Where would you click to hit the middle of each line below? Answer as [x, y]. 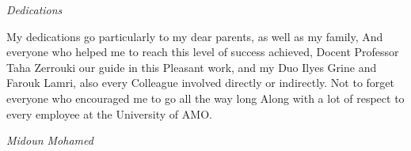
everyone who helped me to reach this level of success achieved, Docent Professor [203, 52]
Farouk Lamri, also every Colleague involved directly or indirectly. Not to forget [200, 83]
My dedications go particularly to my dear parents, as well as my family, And [195, 36]
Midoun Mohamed [50, 140]
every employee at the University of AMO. [109, 113]
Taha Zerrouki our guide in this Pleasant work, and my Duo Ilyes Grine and [192, 67]
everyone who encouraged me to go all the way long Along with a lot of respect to [205, 98]
